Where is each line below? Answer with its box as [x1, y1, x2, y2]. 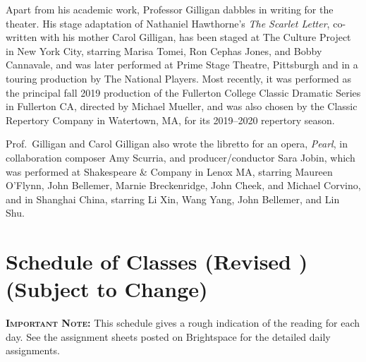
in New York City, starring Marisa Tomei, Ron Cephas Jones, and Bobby [6, 43, 322, 58]
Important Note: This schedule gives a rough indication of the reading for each [6, 315, 360, 330]
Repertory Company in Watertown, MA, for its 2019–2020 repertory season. [6, 112, 335, 127]
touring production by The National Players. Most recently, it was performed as [6, 71, 351, 85]
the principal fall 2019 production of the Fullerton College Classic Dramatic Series [6, 85, 361, 99]
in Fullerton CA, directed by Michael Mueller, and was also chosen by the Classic [6, 99, 358, 114]
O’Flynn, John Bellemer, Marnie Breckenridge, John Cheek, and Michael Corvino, [6, 178, 361, 193]
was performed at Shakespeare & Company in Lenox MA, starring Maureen [6, 164, 333, 179]
